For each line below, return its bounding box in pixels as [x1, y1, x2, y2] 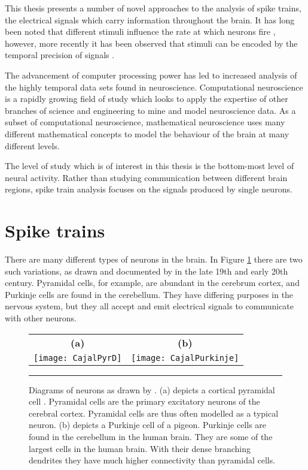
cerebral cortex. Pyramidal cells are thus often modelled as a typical [29, 406, 279, 419]
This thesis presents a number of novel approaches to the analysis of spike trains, [5, 2, 301, 14]
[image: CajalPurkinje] [131, 352, 239, 363]
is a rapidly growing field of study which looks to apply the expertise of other [5, 92, 288, 105]
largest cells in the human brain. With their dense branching [29, 442, 251, 454]
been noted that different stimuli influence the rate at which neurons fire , [5, 25, 276, 38]
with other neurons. [5, 312, 77, 324]
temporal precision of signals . [5, 49, 115, 61]
